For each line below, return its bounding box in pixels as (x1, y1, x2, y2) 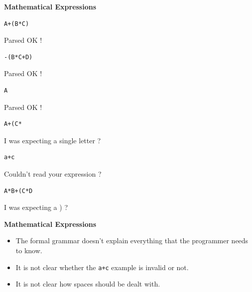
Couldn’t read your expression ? (4, 168, 102, 179)
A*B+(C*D (4, 187, 33, 195)
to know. (15, 245, 42, 255)
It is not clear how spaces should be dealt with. (15, 279, 160, 289)
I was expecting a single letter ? (4, 135, 101, 145)
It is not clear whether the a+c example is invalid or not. (15, 262, 189, 272)
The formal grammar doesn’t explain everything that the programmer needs (15, 235, 249, 246)
